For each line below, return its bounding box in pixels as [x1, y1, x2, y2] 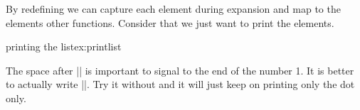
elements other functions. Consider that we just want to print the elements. [6, 15, 334, 30]
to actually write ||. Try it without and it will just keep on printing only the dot [6, 77, 355, 92]
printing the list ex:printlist [6, 39, 122, 54]
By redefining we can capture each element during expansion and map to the [6, 1, 341, 16]
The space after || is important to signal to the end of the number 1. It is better [6, 62, 354, 77]
